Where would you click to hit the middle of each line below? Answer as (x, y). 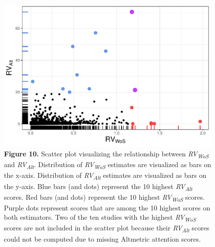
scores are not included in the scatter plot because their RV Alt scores (107, 228)
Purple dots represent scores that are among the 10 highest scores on (107, 207)
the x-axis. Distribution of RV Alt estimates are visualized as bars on (105, 176)
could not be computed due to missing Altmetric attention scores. (102, 238)
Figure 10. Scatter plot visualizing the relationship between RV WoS (107, 154)
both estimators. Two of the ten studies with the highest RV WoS (100, 218)
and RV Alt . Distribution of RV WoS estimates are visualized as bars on (108, 165)
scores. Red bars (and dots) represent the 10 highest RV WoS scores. (104, 197)
